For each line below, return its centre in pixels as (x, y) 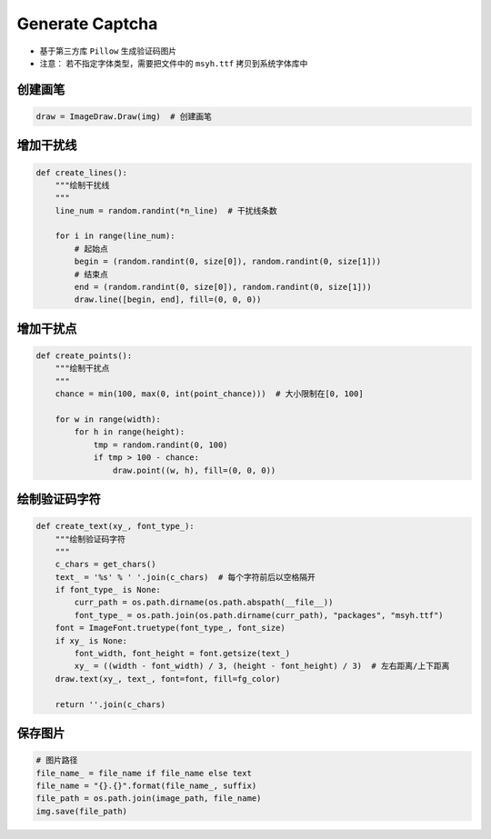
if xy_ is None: (91, 640)
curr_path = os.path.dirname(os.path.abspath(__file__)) (204, 603)
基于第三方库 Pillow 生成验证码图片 (108, 51)
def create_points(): (84, 356)
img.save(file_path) (81, 811)
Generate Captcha (87, 24)
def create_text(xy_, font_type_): (115, 526)
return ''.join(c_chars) (110, 704)
